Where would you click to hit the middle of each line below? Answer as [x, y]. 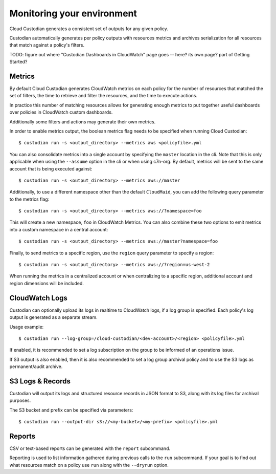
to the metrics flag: [29, 199]
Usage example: [27, 327]
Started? [18, 62]
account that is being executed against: [51, 168]
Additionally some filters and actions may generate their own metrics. [83, 122]
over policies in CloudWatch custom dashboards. [61, 112]
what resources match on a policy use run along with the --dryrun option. [89, 465]
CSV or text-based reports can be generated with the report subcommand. [90, 448]
